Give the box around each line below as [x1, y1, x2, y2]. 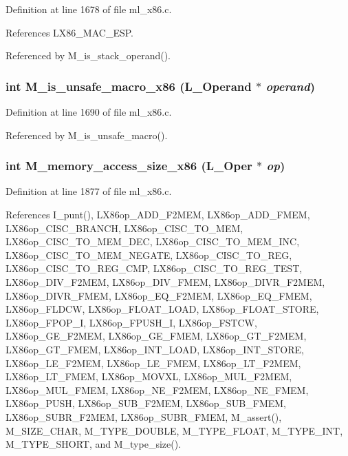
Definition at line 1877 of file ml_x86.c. [6, 184, 172, 198]
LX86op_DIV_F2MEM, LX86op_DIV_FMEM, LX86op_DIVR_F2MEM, [6, 274, 325, 289]
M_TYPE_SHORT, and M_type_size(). [6, 437, 182, 451]
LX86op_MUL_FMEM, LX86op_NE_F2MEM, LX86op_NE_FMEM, [6, 382, 309, 397]
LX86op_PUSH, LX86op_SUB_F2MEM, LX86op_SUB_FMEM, [6, 396, 287, 411]
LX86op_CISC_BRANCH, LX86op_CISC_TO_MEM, [6, 220, 243, 235]
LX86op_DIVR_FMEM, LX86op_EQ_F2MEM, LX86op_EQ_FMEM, [6, 288, 312, 302]
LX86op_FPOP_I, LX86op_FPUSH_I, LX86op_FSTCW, [6, 315, 257, 329]
